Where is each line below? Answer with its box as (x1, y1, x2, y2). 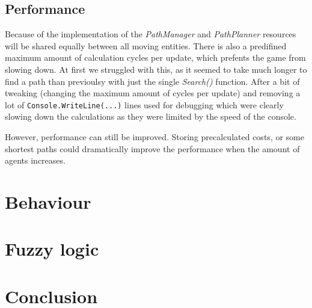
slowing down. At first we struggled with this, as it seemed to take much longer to (5, 63, 307, 75)
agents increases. (5, 154, 66, 167)
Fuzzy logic (5, 236, 99, 261)
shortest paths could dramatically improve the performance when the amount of (5, 142, 300, 155)
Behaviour (5, 189, 91, 214)
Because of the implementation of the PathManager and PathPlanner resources (5, 28, 296, 40)
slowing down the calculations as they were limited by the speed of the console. (5, 110, 296, 123)
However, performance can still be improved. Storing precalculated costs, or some (5, 131, 304, 143)
